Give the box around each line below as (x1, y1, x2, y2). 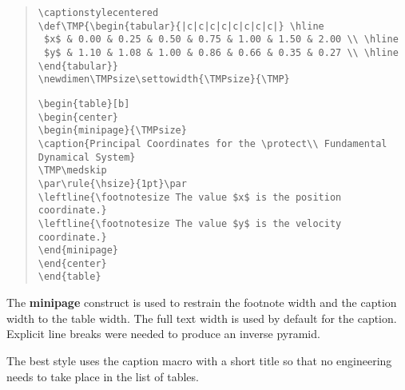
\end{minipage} (38, 245, 119, 257)
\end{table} (38, 271, 101, 283)
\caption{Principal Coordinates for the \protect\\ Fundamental (38, 137, 387, 149)
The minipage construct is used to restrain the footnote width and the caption (6, 294, 397, 311)
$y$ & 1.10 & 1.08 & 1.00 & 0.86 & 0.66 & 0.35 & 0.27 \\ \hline (43, 46, 399, 58)
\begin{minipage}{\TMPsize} (38, 125, 187, 137)
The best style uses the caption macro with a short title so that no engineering (6, 352, 392, 368)
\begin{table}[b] (38, 97, 130, 109)
